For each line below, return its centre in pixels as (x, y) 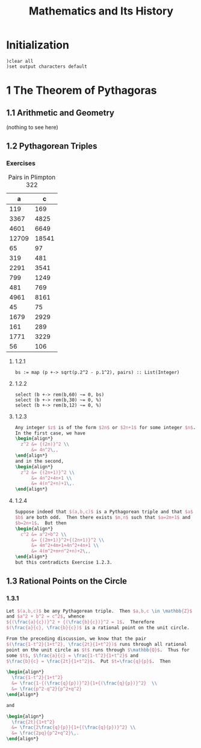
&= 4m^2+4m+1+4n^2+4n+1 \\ (65, 546)
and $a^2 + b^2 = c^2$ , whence (45, 617)
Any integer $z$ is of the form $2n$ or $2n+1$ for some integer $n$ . (105, 427)
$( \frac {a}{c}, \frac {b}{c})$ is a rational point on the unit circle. (98, 628)
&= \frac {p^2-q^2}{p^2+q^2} (47, 689)
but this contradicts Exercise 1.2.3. (63, 563)
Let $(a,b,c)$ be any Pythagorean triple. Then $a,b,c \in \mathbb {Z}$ (99, 611)
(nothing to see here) (32, 127)
